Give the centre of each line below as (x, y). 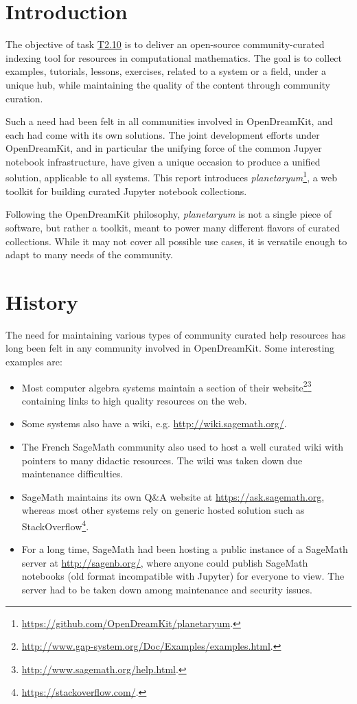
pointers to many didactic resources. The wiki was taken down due (162, 460)
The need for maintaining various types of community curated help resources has (176, 334)
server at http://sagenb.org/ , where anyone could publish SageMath (165, 562)
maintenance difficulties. (72, 474)
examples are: (34, 361)
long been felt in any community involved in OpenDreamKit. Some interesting (170, 348)
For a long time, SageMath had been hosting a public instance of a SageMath (185, 549)
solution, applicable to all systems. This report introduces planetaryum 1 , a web (172, 177)
